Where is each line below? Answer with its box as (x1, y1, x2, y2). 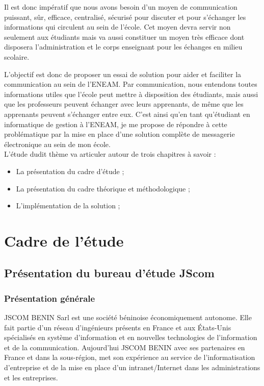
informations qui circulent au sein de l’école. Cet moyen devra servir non (4, 21, 231, 32)
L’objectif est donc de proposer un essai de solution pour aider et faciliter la (4, 68, 242, 79)
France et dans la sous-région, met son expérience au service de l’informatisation (4, 352, 255, 363)
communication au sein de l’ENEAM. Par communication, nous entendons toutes (4, 79, 257, 89)
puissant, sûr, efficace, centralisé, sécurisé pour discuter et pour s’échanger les (4, 11, 246, 22)
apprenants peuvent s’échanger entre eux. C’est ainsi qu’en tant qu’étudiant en (4, 108, 250, 119)
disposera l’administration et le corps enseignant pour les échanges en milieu (4, 41, 243, 52)
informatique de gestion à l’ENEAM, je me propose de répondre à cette (4, 118, 227, 129)
